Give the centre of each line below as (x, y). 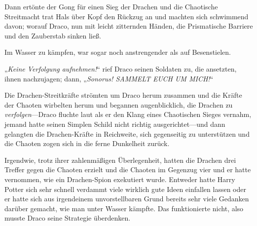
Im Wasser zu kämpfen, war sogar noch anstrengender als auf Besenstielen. (118, 52)
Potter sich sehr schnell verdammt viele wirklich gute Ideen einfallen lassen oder (125, 189)
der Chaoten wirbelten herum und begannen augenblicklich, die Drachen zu (119, 104)
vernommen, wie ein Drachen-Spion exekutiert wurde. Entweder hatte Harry (120, 179)
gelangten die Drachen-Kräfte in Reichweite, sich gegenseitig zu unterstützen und (127, 133)
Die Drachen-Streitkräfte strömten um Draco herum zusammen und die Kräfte (123, 95)
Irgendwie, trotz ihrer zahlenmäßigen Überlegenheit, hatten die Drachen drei (120, 160)
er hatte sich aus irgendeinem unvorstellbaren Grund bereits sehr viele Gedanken (127, 199)
